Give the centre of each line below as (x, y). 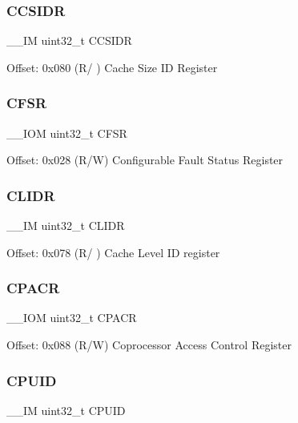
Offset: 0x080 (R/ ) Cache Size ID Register (112, 67)
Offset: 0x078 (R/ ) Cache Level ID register (113, 252)
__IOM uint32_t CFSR (67, 133)
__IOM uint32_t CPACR (72, 318)
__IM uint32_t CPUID (66, 410)
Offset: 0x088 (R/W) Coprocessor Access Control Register (149, 345)
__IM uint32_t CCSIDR (69, 40)
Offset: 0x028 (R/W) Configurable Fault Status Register (145, 160)
